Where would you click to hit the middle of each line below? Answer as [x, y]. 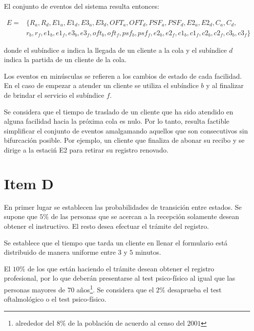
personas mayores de [35, 289]
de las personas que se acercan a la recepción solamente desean [145, 216]
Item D [29, 183]
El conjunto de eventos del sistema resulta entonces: [82, 6]
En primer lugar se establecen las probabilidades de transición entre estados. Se [123, 207]
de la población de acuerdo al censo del [127, 322]
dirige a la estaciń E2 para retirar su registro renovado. [86, 150]
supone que [21, 216]
